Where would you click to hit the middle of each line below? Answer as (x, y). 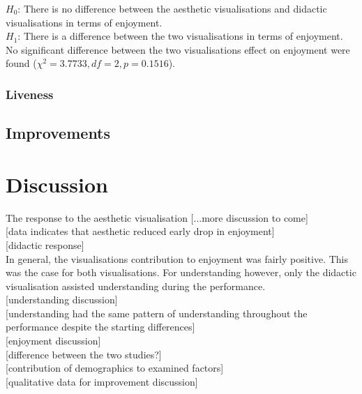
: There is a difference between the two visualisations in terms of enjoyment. (180, 36)
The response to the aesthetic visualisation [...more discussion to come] (157, 217)
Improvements (58, 133)
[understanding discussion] (62, 300)
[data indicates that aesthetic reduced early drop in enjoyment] (140, 231)
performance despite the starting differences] (100, 327)
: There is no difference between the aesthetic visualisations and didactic (172, 8)
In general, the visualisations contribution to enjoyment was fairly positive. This (177, 258)
